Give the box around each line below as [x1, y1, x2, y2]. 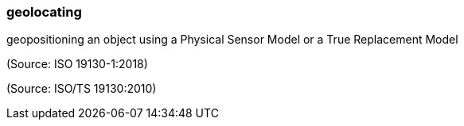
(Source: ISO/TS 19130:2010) [6, 82, 157, 96]
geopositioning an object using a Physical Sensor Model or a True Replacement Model [6, 32, 458, 47]
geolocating [6, 4, 82, 20]
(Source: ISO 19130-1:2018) [6, 57, 148, 71]
